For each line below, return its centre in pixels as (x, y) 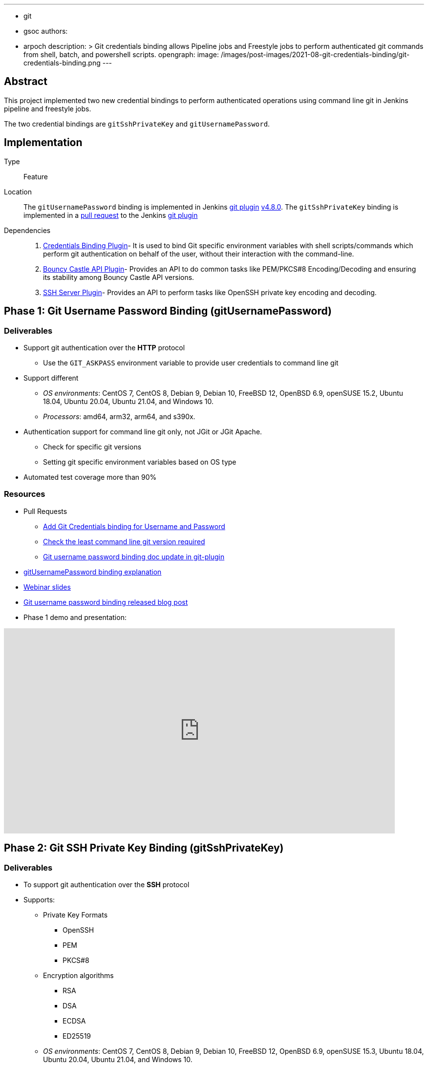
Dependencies (27, 230)
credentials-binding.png (62, 63)
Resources (25, 494)
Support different (51, 378)
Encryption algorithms (78, 975)
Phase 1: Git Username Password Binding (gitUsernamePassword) (168, 311)
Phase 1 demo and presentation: (75, 617)
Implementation (43, 143)
